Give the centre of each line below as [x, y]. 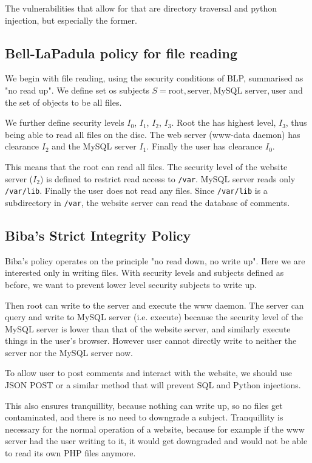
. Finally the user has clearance [205, 146]
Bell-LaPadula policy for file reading [121, 53]
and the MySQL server [94, 146]
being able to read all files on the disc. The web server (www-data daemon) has [153, 134]
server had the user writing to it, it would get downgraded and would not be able [156, 441]
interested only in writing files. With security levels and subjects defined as [144, 273]
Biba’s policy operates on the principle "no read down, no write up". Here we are [155, 260]
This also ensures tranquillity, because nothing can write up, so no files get [144, 405]
